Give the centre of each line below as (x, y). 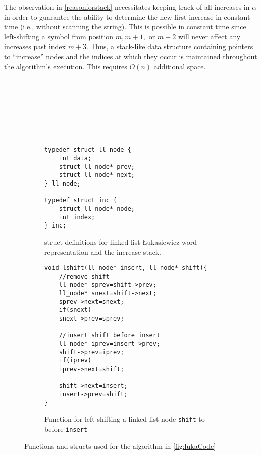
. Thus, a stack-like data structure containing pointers (170, 46)
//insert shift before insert (110, 335)
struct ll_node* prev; (97, 167)
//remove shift (84, 276)
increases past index (35, 46)
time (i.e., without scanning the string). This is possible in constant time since (125, 27)
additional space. (180, 66)
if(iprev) (75, 361)
